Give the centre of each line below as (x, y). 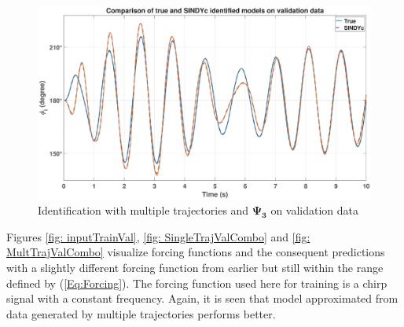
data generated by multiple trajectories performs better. (141, 313)
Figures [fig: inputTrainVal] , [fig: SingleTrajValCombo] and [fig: (158, 236)
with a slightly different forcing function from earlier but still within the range (195, 267)
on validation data (315, 210)
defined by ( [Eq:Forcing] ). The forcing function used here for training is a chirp (197, 283)
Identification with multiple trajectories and (143, 210)
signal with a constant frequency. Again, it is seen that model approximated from (202, 298)
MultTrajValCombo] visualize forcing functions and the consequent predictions (196, 252)
